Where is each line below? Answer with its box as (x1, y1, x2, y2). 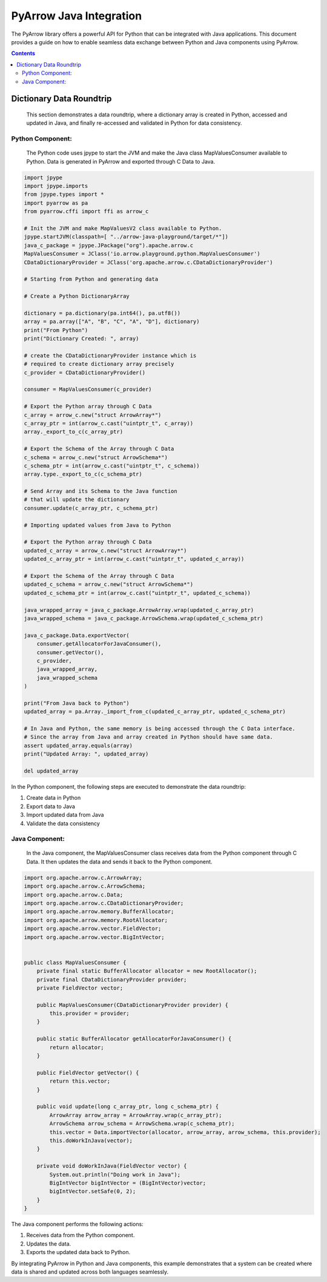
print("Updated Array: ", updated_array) (24, 751, 149, 757)
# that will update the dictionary (24, 496, 130, 503)
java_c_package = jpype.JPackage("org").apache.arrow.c (24, 242, 194, 248)
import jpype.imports (24, 182, 88, 190)
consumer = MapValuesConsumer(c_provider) (24, 386, 152, 393)
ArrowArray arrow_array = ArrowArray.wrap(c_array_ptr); (49, 1112, 222, 1118)
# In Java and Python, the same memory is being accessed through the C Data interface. (24, 725, 296, 732)
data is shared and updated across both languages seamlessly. (11, 1268, 169, 1275)
